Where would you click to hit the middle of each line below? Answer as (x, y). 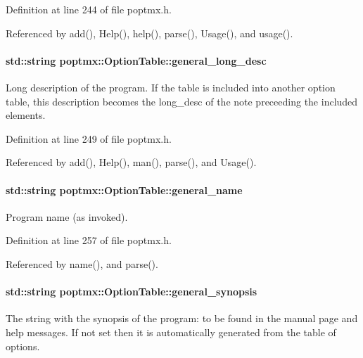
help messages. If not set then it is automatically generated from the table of (171, 332)
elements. (26, 115)
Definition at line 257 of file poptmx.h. (89, 240)
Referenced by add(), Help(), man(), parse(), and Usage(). (131, 162)
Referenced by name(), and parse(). (82, 263)
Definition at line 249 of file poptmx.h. (89, 138)
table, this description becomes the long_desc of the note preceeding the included (182, 101)
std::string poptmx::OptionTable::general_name (124, 190)
